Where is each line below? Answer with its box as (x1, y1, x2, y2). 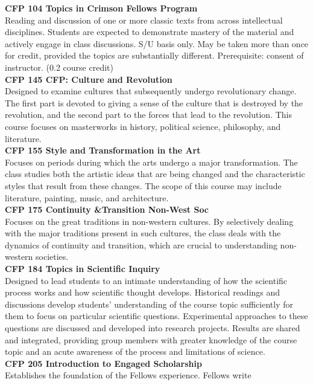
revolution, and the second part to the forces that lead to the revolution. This (5, 108, 292, 121)
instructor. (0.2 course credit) (5, 60, 113, 73)
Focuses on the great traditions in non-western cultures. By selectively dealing (5, 215, 294, 227)
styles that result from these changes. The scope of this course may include (5, 179, 282, 192)
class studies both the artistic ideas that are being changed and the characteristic (5, 167, 305, 180)
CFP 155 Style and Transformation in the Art (5, 144, 201, 157)
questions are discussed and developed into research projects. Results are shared (5, 322, 300, 334)
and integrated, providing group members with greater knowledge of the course (5, 333, 297, 346)
